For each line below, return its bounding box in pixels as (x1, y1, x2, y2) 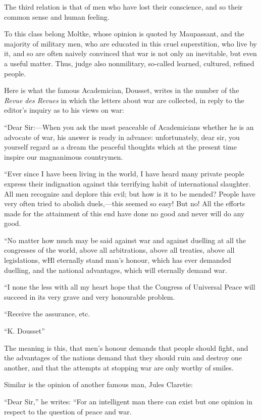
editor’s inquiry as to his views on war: (4, 105, 124, 115)
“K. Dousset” (4, 325, 45, 336)
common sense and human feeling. (4, 11, 110, 22)
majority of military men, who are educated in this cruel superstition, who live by (4, 38, 257, 49)
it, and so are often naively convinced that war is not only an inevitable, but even (4, 48, 257, 59)
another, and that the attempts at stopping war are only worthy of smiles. (4, 362, 234, 372)
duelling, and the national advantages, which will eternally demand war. (4, 264, 227, 275)
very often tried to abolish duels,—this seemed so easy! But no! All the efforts (4, 198, 245, 209)
